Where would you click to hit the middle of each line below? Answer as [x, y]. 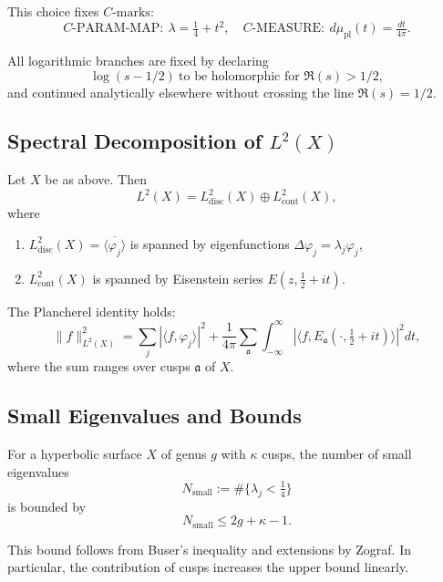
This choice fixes [53, 11]
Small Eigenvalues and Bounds [155, 416]
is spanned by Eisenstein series [178, 278]
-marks [131, 13]
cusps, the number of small [337, 453]
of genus [184, 453]
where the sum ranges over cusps [99, 366]
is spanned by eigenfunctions [210, 243]
